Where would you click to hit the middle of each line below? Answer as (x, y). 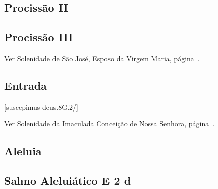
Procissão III (39, 37)
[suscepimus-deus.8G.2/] (41, 106)
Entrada (25, 85)
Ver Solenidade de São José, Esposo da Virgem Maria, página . (102, 58)
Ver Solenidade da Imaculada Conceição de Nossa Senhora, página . (110, 124)
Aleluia (23, 151)
